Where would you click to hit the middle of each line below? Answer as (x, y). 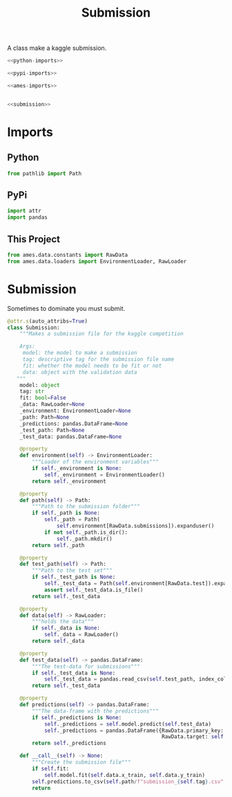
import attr (24, 211)
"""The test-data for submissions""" (86, 666)
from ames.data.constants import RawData (68, 255)
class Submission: (33, 328)
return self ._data (58, 641)
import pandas (28, 217)
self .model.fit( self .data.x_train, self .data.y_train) (125, 775)
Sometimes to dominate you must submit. (66, 308)
